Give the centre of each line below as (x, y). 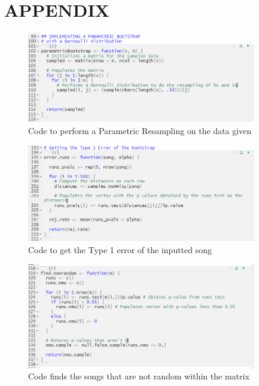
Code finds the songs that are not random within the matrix (139, 376)
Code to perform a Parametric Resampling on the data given (140, 130)
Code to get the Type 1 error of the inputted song (120, 249)
